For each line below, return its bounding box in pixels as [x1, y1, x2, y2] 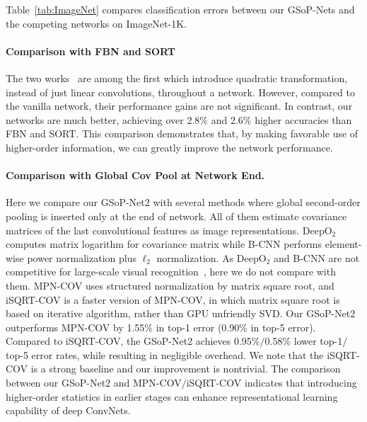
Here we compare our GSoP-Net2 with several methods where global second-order [6, 195, 361, 210]
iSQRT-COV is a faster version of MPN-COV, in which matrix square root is [6, 292, 340, 307]
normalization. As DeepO [156, 250, 267, 265]
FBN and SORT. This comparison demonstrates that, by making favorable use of [6, 126, 359, 141]
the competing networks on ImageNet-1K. [6, 16, 187, 30]
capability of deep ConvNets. [6, 403, 131, 418]
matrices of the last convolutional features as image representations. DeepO [6, 222, 332, 237]
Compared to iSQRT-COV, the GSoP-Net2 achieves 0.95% [6, 333, 260, 348]
